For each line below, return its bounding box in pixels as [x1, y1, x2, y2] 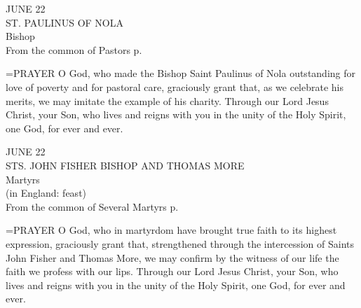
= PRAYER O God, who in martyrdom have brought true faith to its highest [6, 223, 337, 237]
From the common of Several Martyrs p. [6, 199, 179, 213]
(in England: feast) [6, 185, 87, 200]
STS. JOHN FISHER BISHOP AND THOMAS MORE [6, 157, 245, 172]
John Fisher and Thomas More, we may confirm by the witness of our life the [6, 250, 339, 265]
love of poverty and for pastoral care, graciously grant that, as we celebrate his [6, 79, 344, 94]
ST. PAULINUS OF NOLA [6, 15, 124, 29]
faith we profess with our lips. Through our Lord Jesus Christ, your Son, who [6, 264, 339, 279]
